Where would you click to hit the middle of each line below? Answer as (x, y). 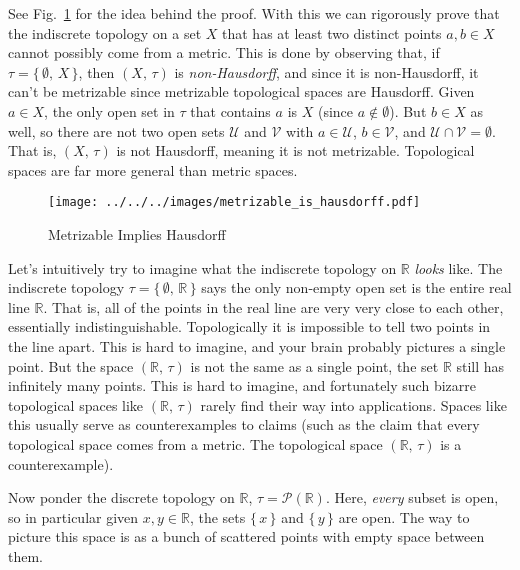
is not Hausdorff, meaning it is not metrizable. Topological (295, 150)
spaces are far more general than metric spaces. (153, 169)
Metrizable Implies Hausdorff (137, 234)
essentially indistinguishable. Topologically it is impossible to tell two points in (249, 326)
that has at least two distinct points (332, 32)
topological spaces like (76, 404)
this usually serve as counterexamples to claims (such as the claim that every (244, 424)
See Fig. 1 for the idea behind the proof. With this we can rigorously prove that (254, 13)
